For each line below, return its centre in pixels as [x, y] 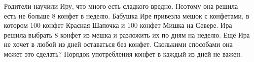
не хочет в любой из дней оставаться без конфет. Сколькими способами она [118, 44]
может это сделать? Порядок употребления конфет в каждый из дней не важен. [123, 53]
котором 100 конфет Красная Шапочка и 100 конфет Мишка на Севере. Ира [118, 25]
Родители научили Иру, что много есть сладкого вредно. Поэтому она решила [121, 6]
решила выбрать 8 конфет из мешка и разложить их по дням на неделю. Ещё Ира [127, 34]
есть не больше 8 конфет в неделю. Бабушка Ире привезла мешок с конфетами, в [127, 15]
